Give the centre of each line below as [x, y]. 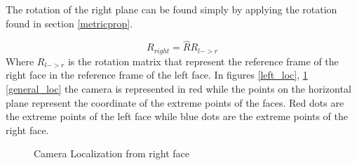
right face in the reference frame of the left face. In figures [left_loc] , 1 [157, 75]
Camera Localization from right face [112, 153]
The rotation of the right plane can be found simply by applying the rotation [171, 9]
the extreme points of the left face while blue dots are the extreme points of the [177, 116]
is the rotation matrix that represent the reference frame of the [203, 61]
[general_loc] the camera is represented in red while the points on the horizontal [178, 89]
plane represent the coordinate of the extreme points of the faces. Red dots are [175, 102]
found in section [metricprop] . [69, 23]
